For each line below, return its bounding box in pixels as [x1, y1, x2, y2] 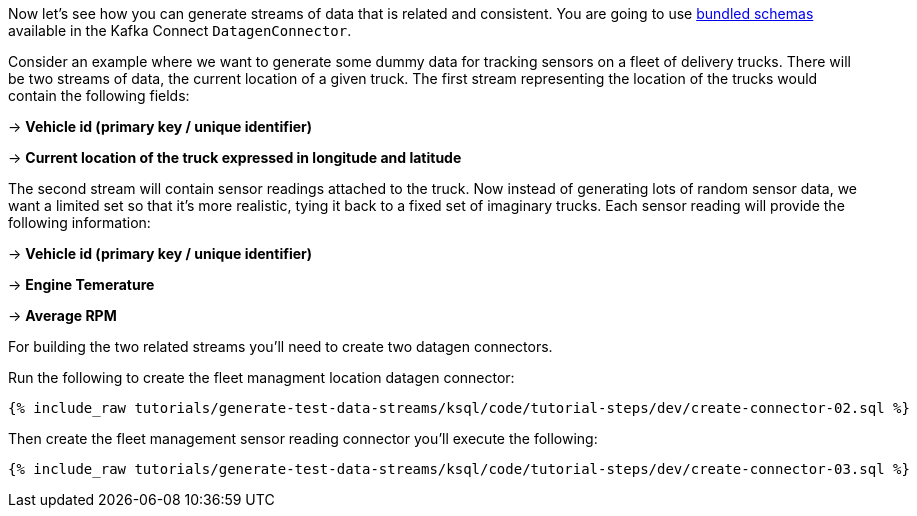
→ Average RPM [8, 307, 117, 324]
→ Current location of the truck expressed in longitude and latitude [8, 149, 462, 166]
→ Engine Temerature [8, 276, 155, 293]
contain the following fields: [8, 87, 190, 104]
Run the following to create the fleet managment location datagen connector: [8, 369, 515, 386]
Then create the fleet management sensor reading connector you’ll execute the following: [8, 430, 598, 447]
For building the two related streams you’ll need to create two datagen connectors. [8, 338, 553, 355]
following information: [8, 214, 151, 231]
